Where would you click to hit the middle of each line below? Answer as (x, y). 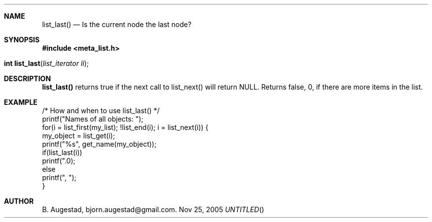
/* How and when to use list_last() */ (101, 111)
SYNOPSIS (22, 40)
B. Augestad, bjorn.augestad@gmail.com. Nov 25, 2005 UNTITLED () (153, 209)
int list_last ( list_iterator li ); (47, 63)
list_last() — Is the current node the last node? (117, 24)
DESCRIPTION (28, 79)
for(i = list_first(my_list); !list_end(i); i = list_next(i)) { (125, 127)
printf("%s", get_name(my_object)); (99, 144)
